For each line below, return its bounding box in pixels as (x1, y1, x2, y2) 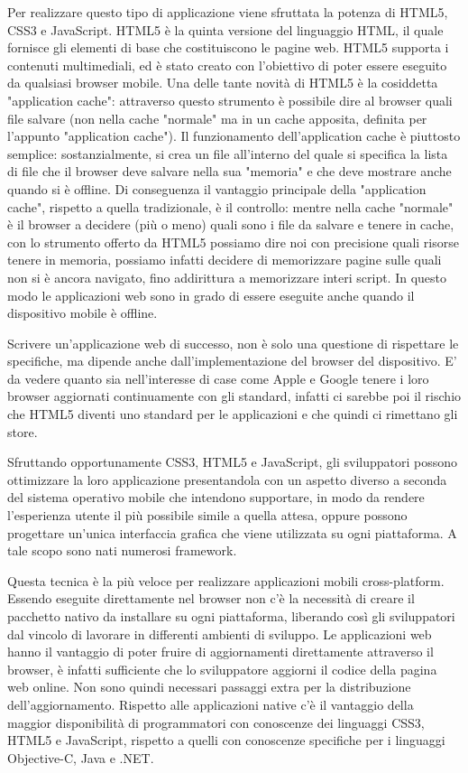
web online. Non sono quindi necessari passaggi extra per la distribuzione (7, 677, 411, 696)
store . (7, 422, 38, 441)
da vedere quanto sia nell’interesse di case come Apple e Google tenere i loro (7, 368, 429, 387)
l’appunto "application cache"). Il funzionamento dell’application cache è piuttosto (7, 126, 461, 145)
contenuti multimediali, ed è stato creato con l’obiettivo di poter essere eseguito (7, 55, 447, 74)
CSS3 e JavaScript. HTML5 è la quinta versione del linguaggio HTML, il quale (7, 20, 444, 39)
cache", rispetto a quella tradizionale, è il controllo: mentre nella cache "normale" (7, 197, 454, 216)
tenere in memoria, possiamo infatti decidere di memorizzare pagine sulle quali (7, 250, 442, 269)
